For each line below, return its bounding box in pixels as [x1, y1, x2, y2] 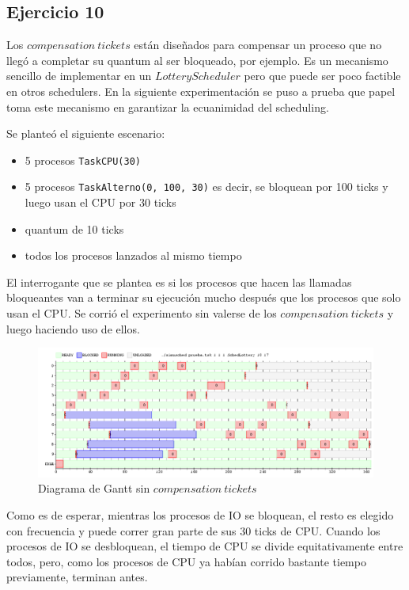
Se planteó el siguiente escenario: [6, 125, 165, 142]
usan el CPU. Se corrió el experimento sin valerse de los [6, 305, 277, 322]
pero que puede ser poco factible [244, 67, 401, 84]
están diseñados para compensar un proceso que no [134, 36, 382, 53]
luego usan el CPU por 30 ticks [25, 194, 176, 211]
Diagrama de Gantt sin [38, 480, 150, 497]
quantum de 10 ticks [25, 220, 124, 237]
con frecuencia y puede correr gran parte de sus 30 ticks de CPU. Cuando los [6, 522, 381, 539]
